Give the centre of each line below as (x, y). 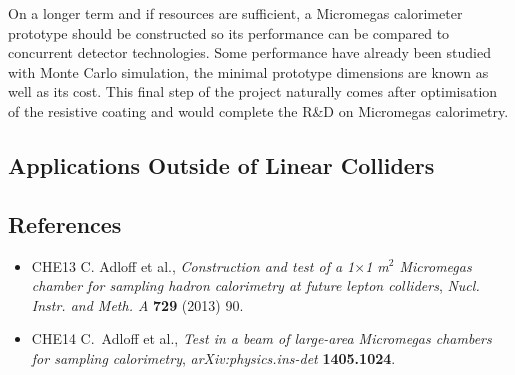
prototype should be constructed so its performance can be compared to (229, 32)
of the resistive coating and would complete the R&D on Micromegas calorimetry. (258, 110)
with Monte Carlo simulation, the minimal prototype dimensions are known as (248, 71)
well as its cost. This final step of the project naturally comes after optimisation (253, 91)
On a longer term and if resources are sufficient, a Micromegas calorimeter (235, 13)
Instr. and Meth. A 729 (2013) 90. (137, 304)
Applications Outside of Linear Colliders (221, 164)
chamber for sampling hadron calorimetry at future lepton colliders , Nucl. (255, 285)
